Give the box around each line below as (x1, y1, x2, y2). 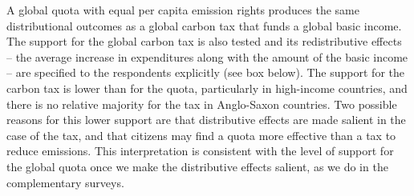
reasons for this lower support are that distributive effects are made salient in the (6, 111, 406, 128)
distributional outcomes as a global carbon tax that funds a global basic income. (6, 17, 402, 34)
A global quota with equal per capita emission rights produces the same (6, 2, 359, 18)
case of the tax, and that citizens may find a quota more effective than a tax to (6, 126, 396, 143)
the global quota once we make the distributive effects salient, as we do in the (6, 158, 388, 174)
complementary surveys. (6, 174, 124, 190)
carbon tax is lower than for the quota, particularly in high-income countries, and (6, 79, 408, 96)
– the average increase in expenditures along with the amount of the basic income (6, 48, 408, 65)
